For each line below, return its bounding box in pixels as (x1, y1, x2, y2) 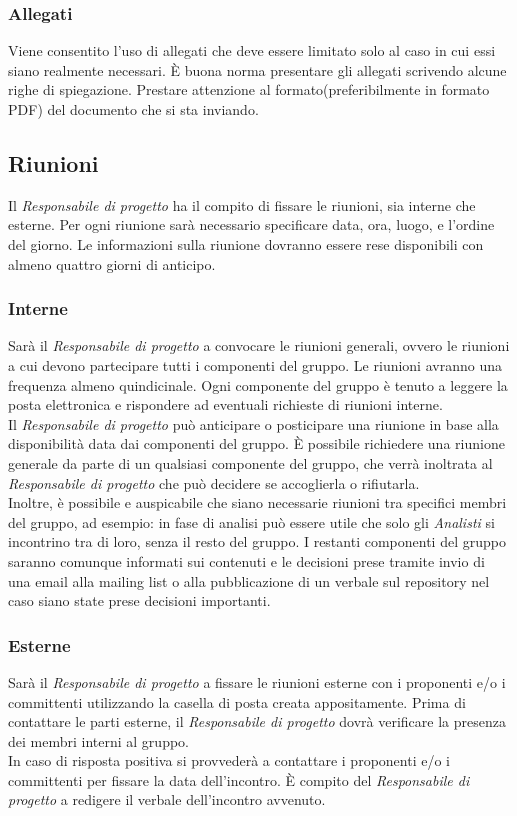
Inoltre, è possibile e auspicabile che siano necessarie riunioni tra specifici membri (8, 492, 507, 513)
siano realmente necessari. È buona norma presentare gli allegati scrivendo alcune (8, 59, 507, 80)
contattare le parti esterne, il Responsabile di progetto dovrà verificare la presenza (8, 711, 506, 732)
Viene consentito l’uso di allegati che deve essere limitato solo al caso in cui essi (8, 40, 496, 61)
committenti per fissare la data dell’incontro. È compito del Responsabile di (8, 769, 470, 790)
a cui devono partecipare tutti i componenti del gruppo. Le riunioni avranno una (8, 354, 502, 375)
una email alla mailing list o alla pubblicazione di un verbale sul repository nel (8, 570, 490, 591)
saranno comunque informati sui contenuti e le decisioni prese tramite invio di (8, 550, 485, 571)
